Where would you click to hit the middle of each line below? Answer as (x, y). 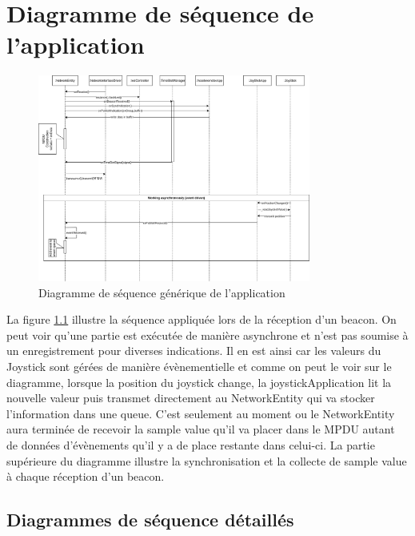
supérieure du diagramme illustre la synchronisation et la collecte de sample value (207, 460)
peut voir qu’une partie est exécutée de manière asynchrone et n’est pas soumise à (207, 334)
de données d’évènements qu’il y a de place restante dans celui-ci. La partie (191, 444)
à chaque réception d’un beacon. (86, 476)
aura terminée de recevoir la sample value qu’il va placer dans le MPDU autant (201, 429)
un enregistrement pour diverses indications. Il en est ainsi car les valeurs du (194, 351)
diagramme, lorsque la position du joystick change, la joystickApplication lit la (199, 382)
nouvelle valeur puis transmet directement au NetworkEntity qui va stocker (191, 398)
